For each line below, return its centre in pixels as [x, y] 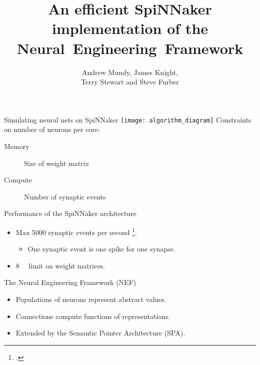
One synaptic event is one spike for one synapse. [101, 249]
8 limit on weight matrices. [60, 265]
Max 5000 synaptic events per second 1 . [76, 231]
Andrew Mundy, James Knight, [130, 72]
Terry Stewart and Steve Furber [130, 82]
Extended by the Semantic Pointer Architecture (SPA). [100, 333]
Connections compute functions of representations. [93, 316]
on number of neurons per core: [52, 129]
